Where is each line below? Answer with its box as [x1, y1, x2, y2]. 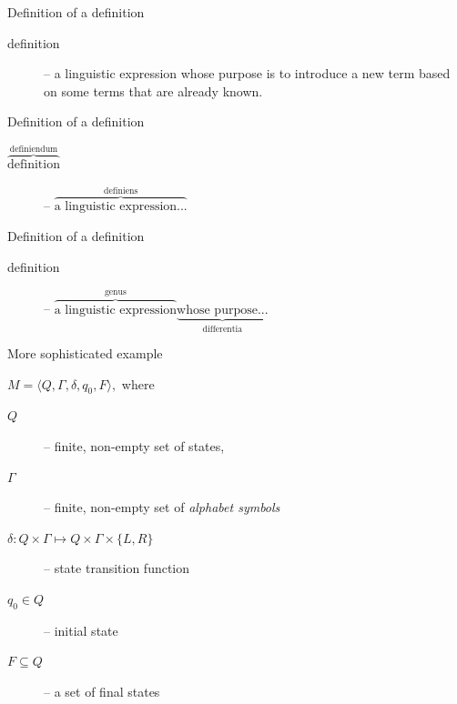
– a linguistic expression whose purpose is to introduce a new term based [44, 64, 451, 83]
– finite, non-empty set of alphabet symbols [44, 498, 280, 517]
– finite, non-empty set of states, [44, 437, 225, 456]
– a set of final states [44, 682, 160, 701]
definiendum [9, 144, 58, 154]
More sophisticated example [7, 344, 163, 363]
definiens [104, 186, 138, 196]
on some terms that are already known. [44, 81, 263, 100]
